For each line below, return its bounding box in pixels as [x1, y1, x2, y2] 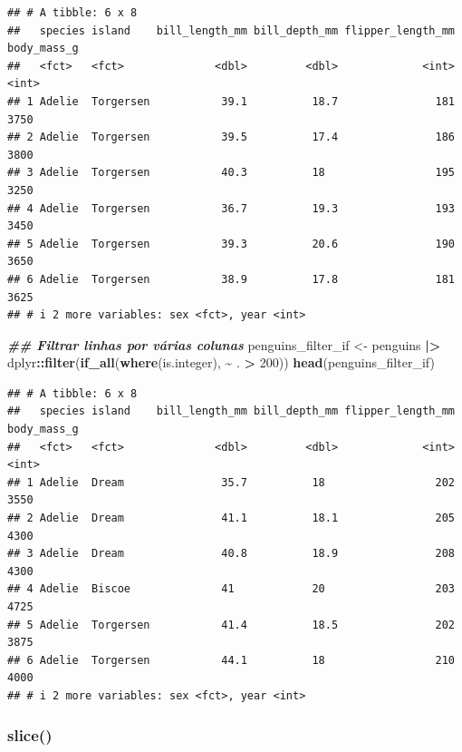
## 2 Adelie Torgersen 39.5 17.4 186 [7, 131, 455, 144]
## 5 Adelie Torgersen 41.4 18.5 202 [7, 618, 455, 631]
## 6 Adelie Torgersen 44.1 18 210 [7, 653, 455, 667]
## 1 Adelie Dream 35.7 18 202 [7, 475, 455, 489]
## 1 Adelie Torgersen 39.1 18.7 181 [7, 94, 455, 108]
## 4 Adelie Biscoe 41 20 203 [7, 582, 455, 596]
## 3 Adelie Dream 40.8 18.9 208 [7, 547, 455, 561]
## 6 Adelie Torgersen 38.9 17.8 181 [7, 272, 455, 286]
